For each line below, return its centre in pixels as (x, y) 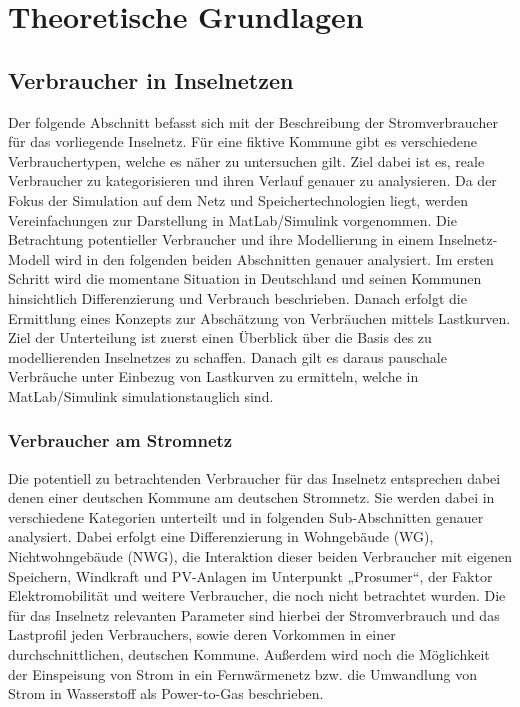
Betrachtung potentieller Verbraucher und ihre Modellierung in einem (221, 239)
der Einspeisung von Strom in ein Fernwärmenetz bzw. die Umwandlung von (242, 673)
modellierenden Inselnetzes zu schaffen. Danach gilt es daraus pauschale (227, 356)
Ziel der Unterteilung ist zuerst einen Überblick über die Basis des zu (220, 337)
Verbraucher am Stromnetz (120, 440)
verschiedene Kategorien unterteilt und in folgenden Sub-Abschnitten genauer (246, 516)
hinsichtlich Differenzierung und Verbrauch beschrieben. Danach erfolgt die (237, 297)
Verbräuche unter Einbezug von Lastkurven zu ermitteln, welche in (213, 376)
